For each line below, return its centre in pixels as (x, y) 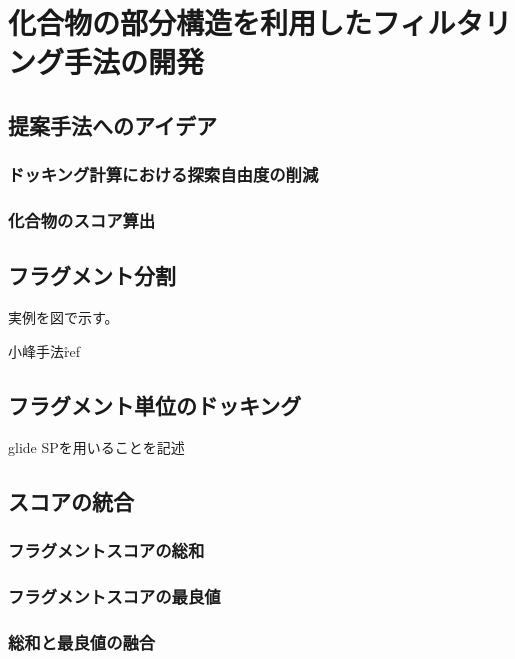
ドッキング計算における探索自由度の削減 (163, 174)
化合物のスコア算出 (82, 220)
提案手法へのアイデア (112, 124)
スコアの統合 (71, 500)
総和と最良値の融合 (82, 641)
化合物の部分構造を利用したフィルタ (246, 22)
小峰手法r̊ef (44, 350)
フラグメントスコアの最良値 (114, 595)
